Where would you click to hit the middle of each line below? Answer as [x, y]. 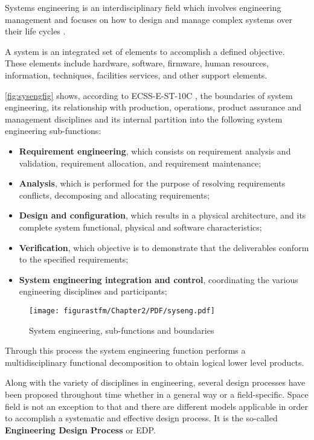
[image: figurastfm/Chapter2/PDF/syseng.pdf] [122, 311]
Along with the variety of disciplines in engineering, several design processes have [155, 382]
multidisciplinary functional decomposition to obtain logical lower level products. [155, 362]
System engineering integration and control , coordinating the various [159, 279]
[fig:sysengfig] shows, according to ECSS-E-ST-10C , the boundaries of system [149, 95]
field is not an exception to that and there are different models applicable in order [157, 406]
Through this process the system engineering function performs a [125, 350]
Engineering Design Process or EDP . [80, 429]
